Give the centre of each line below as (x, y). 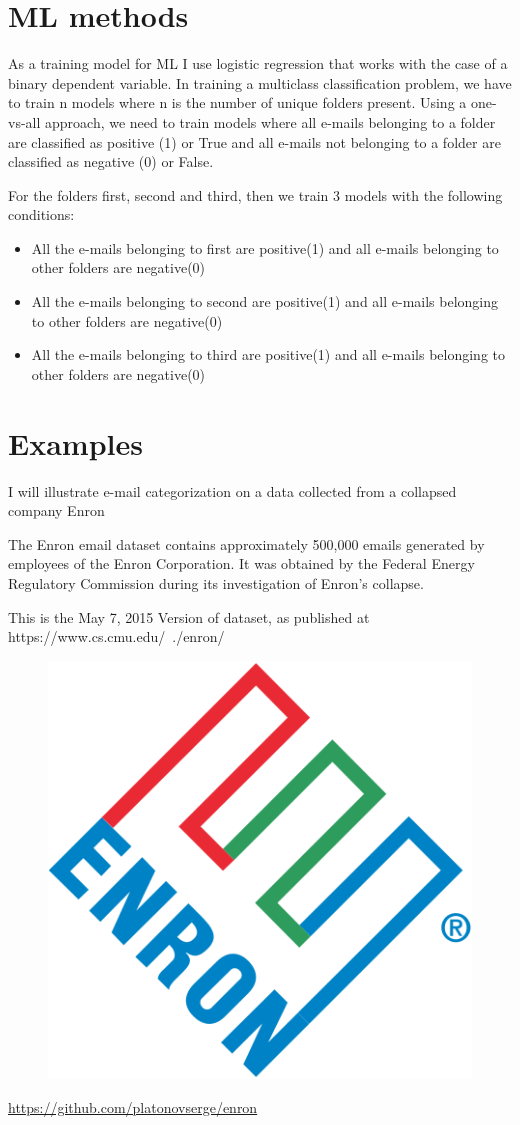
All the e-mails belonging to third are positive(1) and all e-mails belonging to (268, 354)
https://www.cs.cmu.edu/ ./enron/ (116, 636)
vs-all (24, 121)
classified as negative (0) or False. (111, 161)
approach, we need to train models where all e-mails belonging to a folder (270, 121)
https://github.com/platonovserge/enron (133, 1106)
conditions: (41, 214)
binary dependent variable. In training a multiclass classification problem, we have (260, 82)
